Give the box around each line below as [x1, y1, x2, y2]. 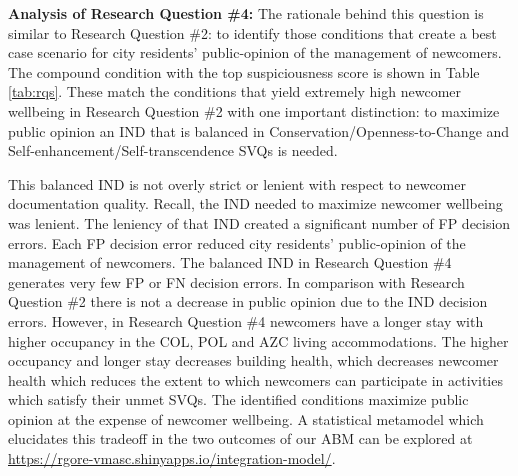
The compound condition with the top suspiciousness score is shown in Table [8, 61, 480, 82]
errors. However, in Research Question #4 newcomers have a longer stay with [8, 310, 484, 331]
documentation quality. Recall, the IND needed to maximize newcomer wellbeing [8, 193, 503, 214]
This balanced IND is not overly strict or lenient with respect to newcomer [8, 173, 466, 194]
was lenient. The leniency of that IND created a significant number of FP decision [8, 212, 511, 233]
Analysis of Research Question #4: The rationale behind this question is [8, 3, 484, 23]
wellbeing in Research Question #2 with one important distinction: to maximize [8, 100, 500, 121]
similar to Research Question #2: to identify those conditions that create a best [8, 22, 497, 43]
